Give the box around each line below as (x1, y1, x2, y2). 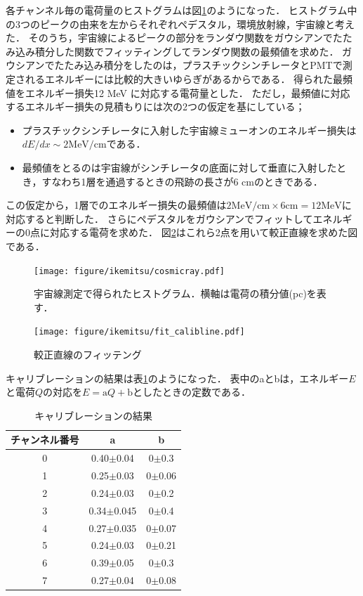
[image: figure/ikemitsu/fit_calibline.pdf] (34, 327, 245, 337)
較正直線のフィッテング (34, 347, 142, 361)
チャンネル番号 (11, 432, 79, 447)
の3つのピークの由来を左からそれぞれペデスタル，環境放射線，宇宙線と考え (6, 16, 355, 31)
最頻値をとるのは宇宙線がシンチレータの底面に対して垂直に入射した (22, 160, 337, 174)
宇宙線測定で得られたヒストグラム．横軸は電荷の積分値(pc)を (34, 286, 317, 301)
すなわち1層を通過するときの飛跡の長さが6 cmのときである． (41, 174, 323, 188)
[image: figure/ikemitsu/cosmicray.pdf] (34, 266, 225, 276)
